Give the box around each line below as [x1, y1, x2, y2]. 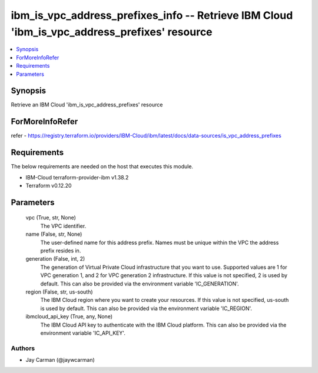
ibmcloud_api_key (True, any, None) [25, 313, 113, 320]
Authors [11, 344, 35, 352]
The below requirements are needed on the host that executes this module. [11, 163, 194, 170]
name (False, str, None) [25, 231, 82, 238]
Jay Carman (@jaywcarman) [25, 357, 95, 364]
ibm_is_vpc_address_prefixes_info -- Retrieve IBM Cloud [11, 9, 293, 22]
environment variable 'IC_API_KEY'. [40, 329, 126, 337]
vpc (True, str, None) [25, 214, 77, 221]
